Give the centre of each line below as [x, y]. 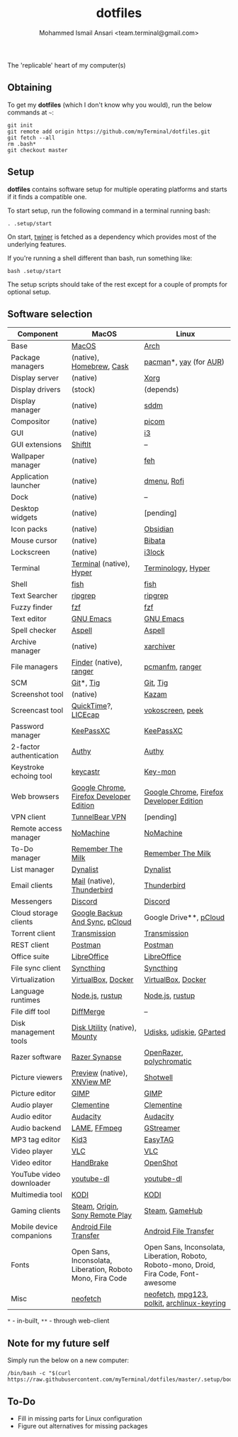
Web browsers [35, 796]
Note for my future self [58, 1343]
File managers [34, 667]
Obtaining [30, 88]
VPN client [28, 817]
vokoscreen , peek [174, 710]
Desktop [25, 508]
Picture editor [34, 1094]
